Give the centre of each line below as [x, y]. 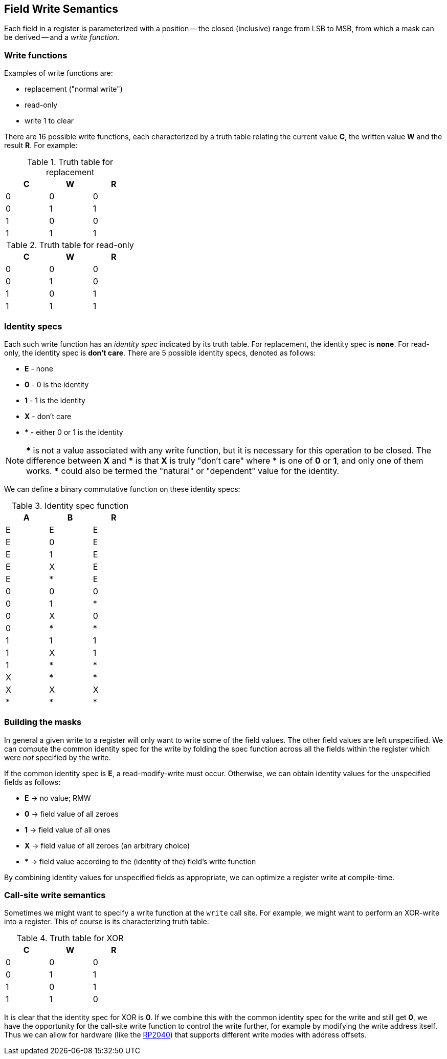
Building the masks [43, 722]
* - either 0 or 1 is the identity [74, 432]
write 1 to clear [49, 121]
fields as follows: [32, 782]
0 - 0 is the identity [57, 384]
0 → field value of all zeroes [72, 814]
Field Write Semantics [61, 9]
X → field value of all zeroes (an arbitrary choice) [107, 845]
